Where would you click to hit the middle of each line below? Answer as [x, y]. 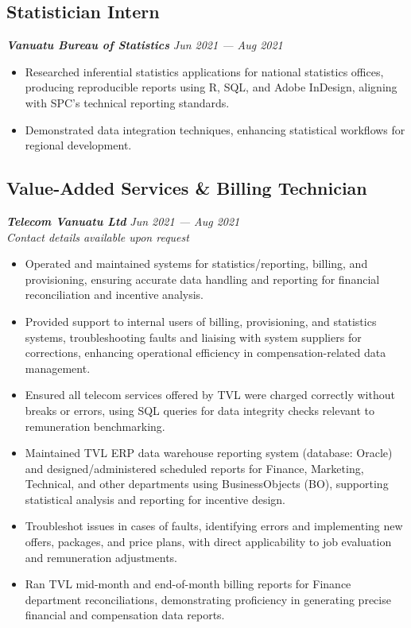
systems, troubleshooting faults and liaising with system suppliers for [193, 337]
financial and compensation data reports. [125, 615]
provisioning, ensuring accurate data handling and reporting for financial [202, 279]
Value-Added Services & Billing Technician [187, 188]
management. [58, 368]
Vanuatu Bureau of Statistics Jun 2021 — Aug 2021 [145, 45]
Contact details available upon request [98, 236]
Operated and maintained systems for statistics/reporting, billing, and [196, 264]
